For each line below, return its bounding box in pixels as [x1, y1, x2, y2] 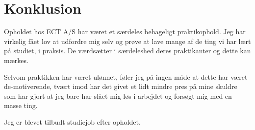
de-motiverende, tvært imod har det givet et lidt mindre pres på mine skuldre [4, 81, 237, 91]
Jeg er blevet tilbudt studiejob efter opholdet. [4, 116, 141, 127]
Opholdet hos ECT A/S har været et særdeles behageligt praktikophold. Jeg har [4, 26, 246, 37]
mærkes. [4, 55, 28, 65]
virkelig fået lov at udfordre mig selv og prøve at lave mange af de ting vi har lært [4, 36, 251, 46]
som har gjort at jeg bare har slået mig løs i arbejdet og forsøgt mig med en [4, 90, 232, 101]
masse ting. [4, 100, 38, 110]
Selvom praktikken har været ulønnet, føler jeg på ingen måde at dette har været [4, 71, 248, 82]
